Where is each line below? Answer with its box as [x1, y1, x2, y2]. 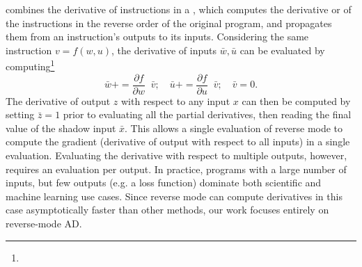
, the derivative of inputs [111, 42, 217, 57]
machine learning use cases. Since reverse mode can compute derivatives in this [6, 188, 343, 203]
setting [6, 107, 35, 122]
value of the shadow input [6, 120, 116, 135]
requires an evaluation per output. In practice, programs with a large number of [6, 161, 347, 176]
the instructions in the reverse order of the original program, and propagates [6, 15, 332, 30]
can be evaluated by [239, 42, 325, 57]
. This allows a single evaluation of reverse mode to [125, 120, 343, 135]
